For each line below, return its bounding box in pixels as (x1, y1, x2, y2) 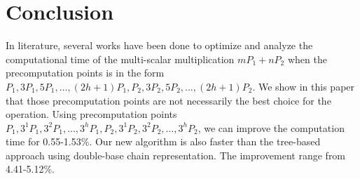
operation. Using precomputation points (6, 107, 177, 121)
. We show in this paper (252, 79, 355, 93)
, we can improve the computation (198, 120, 345, 135)
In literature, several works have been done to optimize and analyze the (6, 38, 313, 53)
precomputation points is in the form (6, 65, 165, 80)
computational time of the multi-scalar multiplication (6, 51, 235, 66)
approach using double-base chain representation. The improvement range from (6, 147, 346, 162)
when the (287, 51, 327, 66)
